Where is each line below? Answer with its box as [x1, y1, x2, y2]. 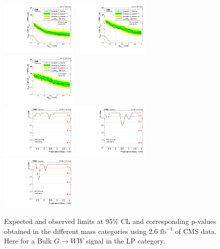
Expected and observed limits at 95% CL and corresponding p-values [4, 216, 216, 226]
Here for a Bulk [4, 235, 52, 246]
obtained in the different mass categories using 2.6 [4, 225, 158, 236]
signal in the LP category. [86, 235, 165, 246]
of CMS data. [175, 225, 216, 236]
